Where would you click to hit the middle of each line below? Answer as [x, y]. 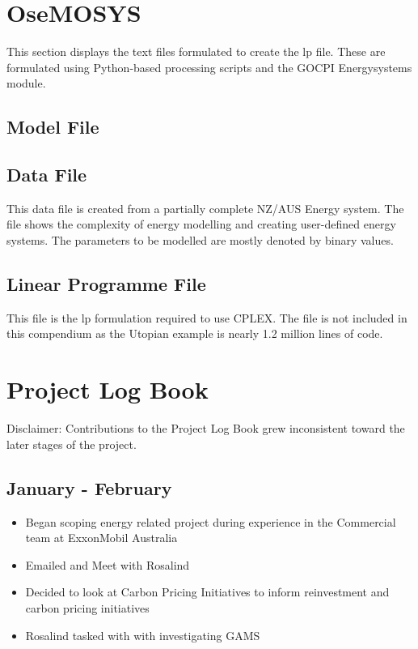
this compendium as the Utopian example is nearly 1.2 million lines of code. [195, 333]
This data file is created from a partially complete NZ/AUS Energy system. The [205, 208]
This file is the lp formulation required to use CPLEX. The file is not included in [207, 317]
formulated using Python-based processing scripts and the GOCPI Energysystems [209, 67]
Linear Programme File [106, 284]
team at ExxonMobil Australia [101, 538]
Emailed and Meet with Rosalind [108, 564]
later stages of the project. [72, 444]
